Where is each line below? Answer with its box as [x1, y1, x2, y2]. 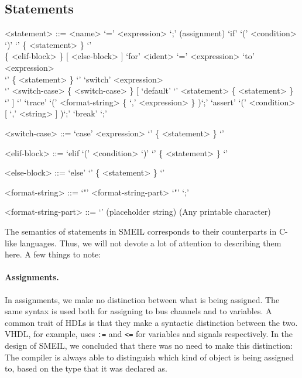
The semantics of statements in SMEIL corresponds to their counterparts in [5, 225, 277, 237]
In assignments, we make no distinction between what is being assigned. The [5, 293, 280, 305]
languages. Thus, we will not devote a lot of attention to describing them [19, 236, 282, 249]
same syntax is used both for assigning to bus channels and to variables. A [5, 305, 272, 317]
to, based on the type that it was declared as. [5, 362, 167, 374]
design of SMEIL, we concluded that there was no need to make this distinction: [5, 339, 293, 351]
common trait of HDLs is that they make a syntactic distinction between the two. [5, 316, 298, 328]
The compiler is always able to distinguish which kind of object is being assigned [5, 350, 294, 363]
